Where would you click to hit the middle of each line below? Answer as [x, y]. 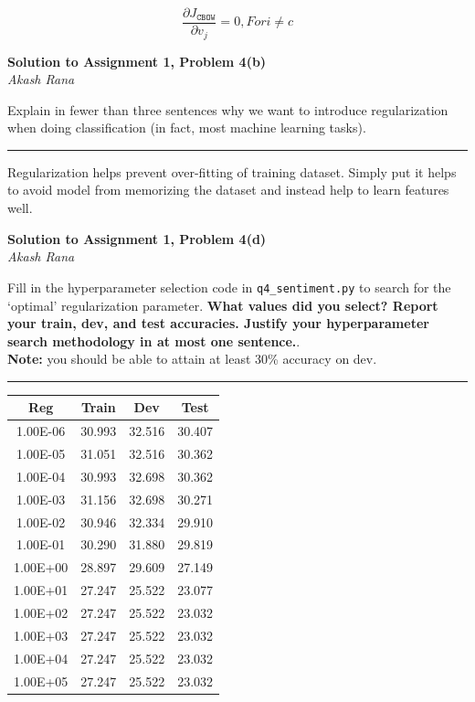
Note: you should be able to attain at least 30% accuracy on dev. [192, 359]
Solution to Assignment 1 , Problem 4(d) [137, 238]
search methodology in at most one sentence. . [154, 340]
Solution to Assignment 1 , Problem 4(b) [137, 61]
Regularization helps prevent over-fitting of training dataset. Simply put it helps [232, 171]
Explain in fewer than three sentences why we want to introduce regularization [228, 109]
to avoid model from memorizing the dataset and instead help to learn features [228, 190]
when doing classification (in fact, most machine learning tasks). [187, 128]
